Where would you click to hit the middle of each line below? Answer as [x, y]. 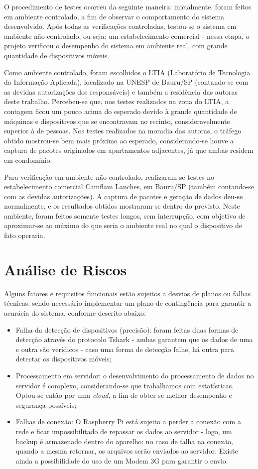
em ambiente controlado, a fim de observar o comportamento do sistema [114, 16]
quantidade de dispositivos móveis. [57, 55]
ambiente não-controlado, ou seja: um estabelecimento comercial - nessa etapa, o [127, 36]
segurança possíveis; [46, 405]
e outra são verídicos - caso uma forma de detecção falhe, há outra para [125, 349]
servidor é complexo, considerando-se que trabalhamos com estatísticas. [125, 385]
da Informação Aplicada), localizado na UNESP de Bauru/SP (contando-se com [126, 82]
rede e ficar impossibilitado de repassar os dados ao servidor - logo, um [124, 431]
